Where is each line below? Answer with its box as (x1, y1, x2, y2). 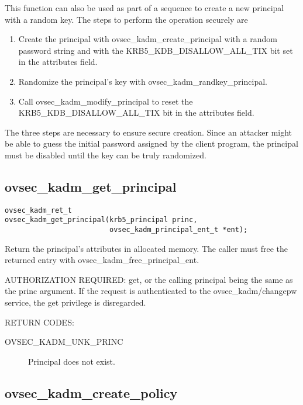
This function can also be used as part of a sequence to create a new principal (5, 2, 284, 13)
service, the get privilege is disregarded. (5, 296, 146, 309)
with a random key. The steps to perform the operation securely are (5, 13, 248, 25)
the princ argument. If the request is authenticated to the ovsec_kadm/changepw (5, 285, 297, 297)
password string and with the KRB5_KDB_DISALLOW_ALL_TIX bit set (18, 44, 293, 56)
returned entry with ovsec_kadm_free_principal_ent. (5, 254, 199, 266)
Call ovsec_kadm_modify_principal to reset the (18, 95, 193, 107)
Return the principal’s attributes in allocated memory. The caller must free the (5, 242, 288, 254)
